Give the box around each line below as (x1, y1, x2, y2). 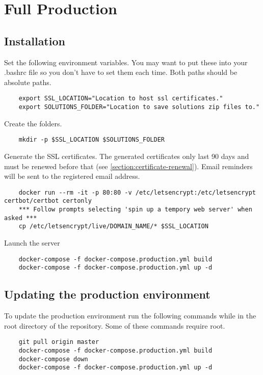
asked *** (4, 214, 37, 222)
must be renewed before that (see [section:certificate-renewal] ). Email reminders (4, 160, 253, 171)
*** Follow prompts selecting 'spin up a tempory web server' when (18, 206, 252, 213)
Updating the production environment (4, 286, 211, 302)
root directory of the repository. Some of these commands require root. (4, 320, 225, 331)
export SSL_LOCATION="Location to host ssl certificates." (18, 95, 223, 102)
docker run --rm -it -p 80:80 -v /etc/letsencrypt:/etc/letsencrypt (18, 189, 256, 196)
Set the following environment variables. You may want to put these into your (4, 57, 248, 67)
